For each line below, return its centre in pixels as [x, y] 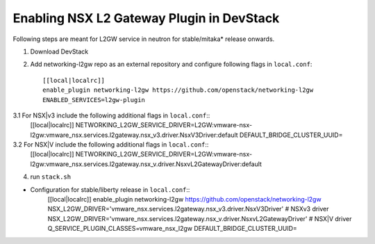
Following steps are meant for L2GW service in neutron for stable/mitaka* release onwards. [144, 39]
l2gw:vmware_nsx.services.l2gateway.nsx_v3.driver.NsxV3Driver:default [134, 135]
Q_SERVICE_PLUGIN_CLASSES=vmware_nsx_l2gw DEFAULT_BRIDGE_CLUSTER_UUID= [173, 229]
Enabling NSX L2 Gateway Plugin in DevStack [146, 18]
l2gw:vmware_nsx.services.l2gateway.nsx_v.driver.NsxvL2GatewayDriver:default [146, 164]
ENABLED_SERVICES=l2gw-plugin [94, 100]
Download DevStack [59, 51]
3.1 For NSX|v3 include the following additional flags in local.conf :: [111, 115]
